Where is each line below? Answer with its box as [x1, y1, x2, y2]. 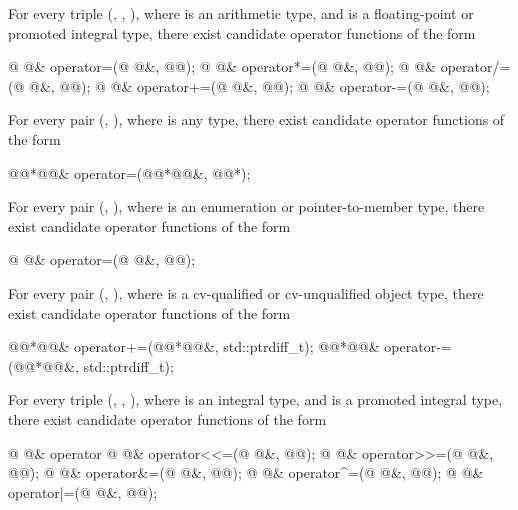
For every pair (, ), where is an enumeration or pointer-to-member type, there [8, 196, 485, 217]
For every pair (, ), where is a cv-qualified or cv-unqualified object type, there [8, 282, 484, 303]
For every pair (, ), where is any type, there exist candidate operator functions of [8, 109, 505, 130]
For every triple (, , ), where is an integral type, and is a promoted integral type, [8, 389, 503, 410]
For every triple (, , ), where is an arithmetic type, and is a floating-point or [8, 3, 474, 23]
